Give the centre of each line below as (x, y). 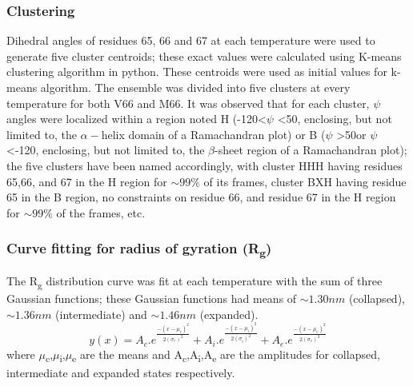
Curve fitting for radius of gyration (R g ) (139, 249)
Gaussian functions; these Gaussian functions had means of (152, 298)
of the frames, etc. (101, 212)
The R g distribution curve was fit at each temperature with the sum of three (194, 282)
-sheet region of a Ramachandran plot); (311, 150)
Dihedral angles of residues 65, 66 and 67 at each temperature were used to (191, 40)
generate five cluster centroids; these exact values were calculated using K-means (204, 56)
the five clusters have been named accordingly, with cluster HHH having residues (204, 165)
